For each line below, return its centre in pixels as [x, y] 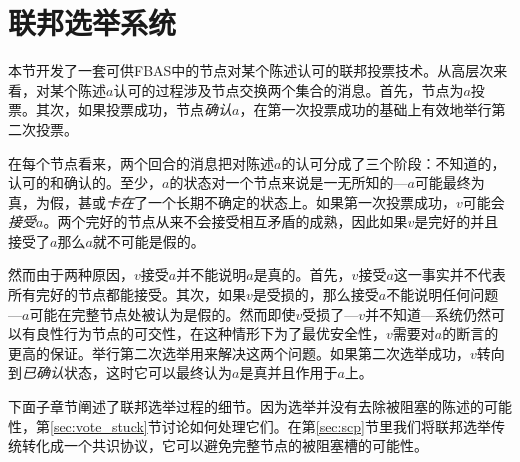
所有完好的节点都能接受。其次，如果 [127, 294]
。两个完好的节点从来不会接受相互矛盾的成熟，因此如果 [225, 221]
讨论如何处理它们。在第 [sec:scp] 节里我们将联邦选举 [326, 425]
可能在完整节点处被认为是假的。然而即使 [162, 313]
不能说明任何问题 [442, 294]
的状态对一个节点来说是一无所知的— [288, 182]
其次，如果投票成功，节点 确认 [133, 109]
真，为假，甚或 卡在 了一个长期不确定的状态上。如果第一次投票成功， [232, 201]
